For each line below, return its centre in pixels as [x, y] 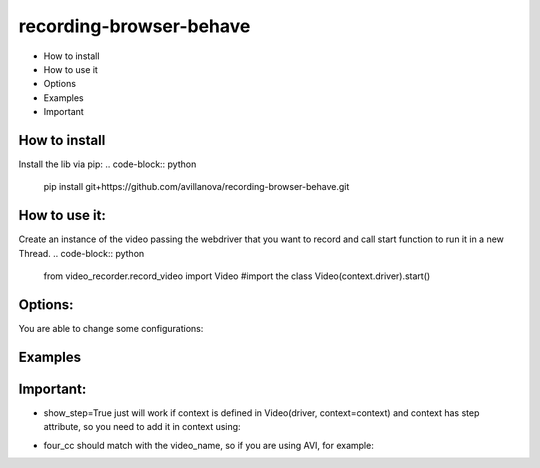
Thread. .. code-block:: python [81, 253]
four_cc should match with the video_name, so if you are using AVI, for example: [208, 445]
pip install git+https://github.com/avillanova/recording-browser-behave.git [196, 187]
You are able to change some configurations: [111, 328]
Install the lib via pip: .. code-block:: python [107, 164]
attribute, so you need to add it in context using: [142, 427]
